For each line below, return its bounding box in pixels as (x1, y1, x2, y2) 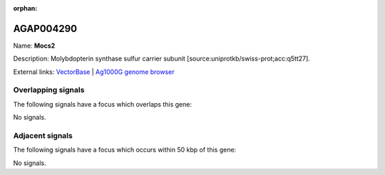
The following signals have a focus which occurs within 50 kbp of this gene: (13, 146, 237, 154)
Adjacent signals (13, 130, 73, 140)
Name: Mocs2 (13, 41, 56, 50)
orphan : (13, 4, 38, 12)
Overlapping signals (13, 85, 85, 95)
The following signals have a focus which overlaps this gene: (13, 100, 192, 108)
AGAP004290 (13, 22, 78, 35)
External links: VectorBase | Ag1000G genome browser (13, 68, 175, 76)
